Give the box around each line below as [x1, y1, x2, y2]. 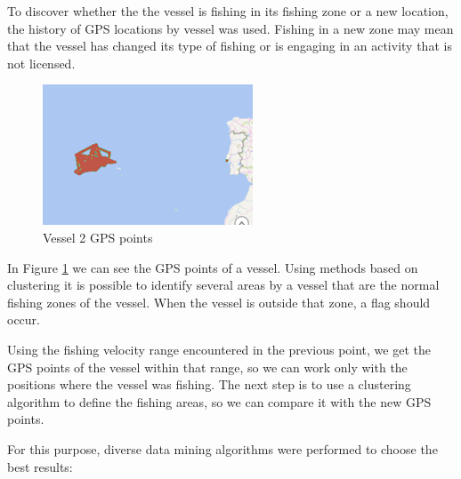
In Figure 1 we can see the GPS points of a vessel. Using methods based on [7, 258, 418, 276]
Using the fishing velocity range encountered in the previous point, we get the [7, 339, 431, 358]
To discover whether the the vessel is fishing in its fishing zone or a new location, [7, 2, 449, 20]
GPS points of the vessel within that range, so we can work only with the [7, 357, 408, 376]
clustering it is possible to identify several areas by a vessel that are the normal [7, 275, 440, 294]
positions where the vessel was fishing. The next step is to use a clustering [7, 375, 411, 394]
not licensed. [7, 53, 76, 72]
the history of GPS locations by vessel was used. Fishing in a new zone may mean [7, 19, 454, 37]
